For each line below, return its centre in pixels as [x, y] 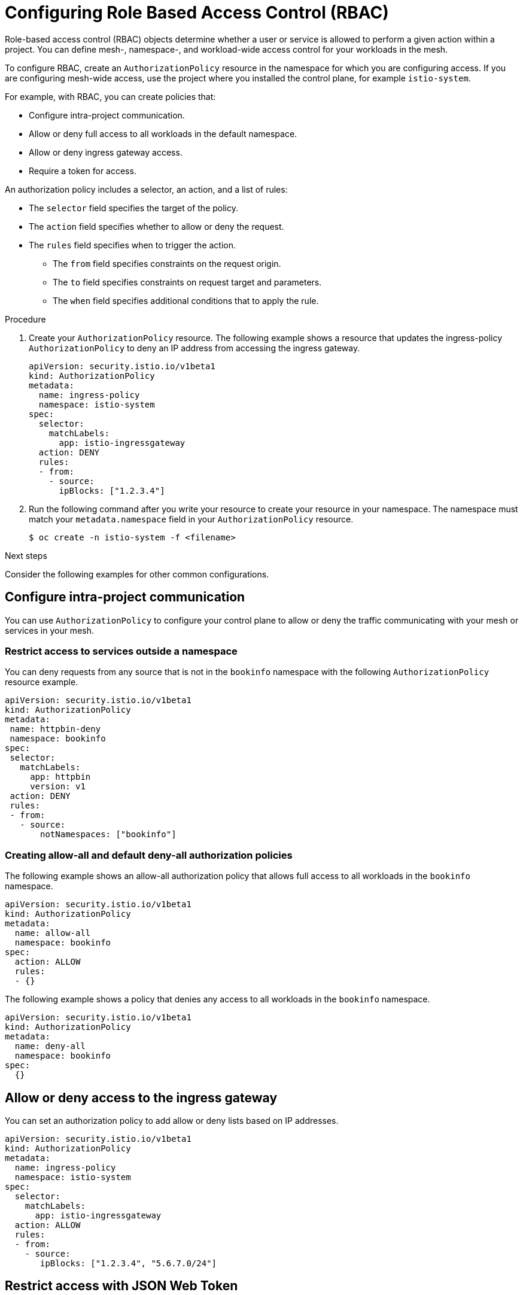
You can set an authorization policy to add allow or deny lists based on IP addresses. [172, 1120]
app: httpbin [60, 777]
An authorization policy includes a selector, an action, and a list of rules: [146, 189]
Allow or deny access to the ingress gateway [141, 1098]
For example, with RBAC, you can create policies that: [110, 96]
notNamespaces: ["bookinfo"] [108, 835]
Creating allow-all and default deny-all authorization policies [149, 855]
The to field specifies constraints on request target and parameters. [187, 282]
